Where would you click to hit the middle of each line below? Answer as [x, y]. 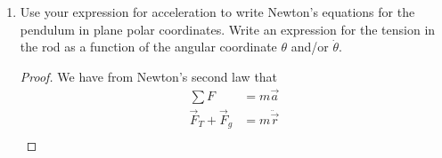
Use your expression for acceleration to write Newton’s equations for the [217, 12]
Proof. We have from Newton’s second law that [149, 76]
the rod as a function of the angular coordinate [148, 47]
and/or [310, 47]
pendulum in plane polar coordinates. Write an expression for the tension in [228, 29]
